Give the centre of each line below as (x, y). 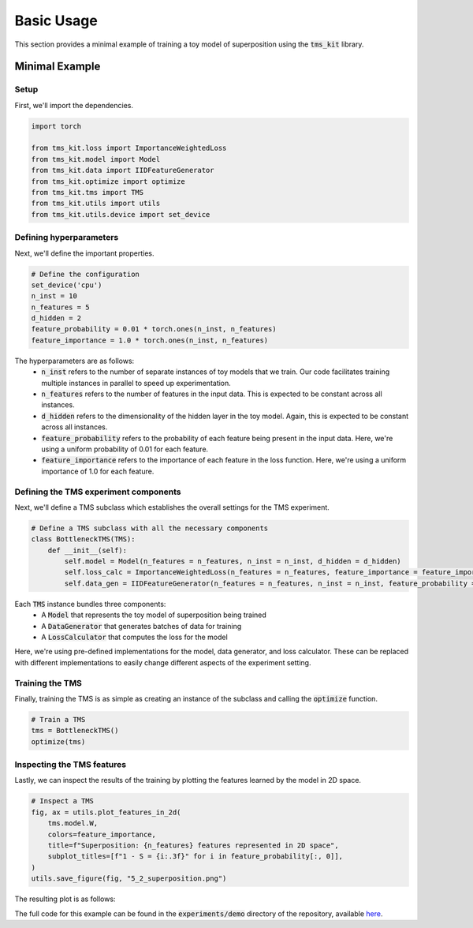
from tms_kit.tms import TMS (88, 193)
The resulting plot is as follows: (65, 899)
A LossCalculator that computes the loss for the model (134, 637)
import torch (56, 126)
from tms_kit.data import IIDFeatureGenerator (123, 170)
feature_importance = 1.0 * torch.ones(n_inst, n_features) (150, 340)
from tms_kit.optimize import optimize (108, 181)
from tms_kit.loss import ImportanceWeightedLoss (129, 148)
